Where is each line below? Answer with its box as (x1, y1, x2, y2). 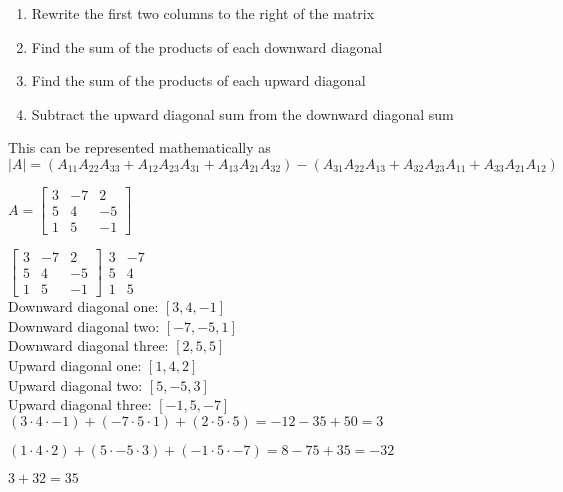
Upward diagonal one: (8, 354, 142, 375)
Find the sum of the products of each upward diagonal (31, 70, 366, 91)
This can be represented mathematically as (8, 137, 271, 158)
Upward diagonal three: (8, 394, 152, 415)
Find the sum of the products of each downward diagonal (31, 36, 383, 57)
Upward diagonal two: (8, 374, 143, 395)
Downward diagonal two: (8, 315, 160, 336)
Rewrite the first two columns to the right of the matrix (31, 3, 375, 23)
